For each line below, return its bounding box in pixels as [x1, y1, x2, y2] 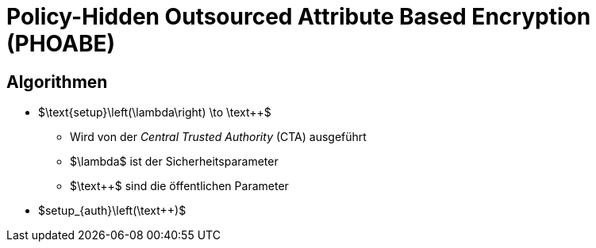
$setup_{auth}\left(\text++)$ [38, 204, 186, 218]
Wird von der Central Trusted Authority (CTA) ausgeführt [70, 130, 367, 144]
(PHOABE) [6, 30, 116, 57]
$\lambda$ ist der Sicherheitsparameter [70, 155, 279, 169]
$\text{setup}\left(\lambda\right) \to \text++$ [38, 105, 271, 120]
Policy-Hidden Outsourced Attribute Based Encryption [6, 3, 591, 30]
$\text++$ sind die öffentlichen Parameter [70, 179, 289, 193]
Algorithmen [6, 71, 108, 92]
